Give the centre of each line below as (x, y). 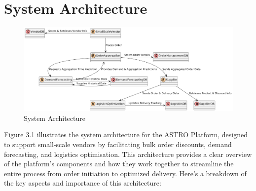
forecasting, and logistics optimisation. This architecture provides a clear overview (128, 154)
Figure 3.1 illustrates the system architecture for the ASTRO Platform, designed (126, 134)
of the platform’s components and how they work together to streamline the (119, 164)
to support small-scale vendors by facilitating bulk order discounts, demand (118, 144)
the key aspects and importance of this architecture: (83, 183)
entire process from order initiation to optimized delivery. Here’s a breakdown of (125, 173)
